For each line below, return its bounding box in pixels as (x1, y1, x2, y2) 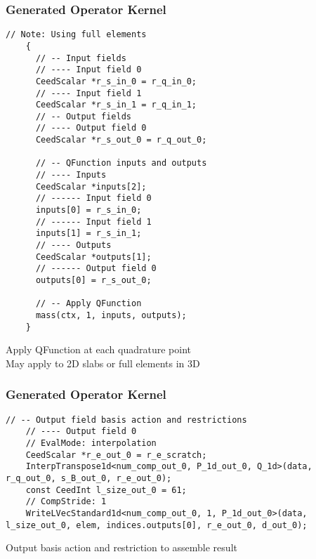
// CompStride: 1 (25, 496, 107, 507)
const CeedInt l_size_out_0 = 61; (25, 485, 187, 495)
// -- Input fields (35, 53, 126, 63)
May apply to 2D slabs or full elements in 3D (6, 355, 200, 370)
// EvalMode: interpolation (25, 438, 157, 448)
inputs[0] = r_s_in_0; (35, 205, 142, 216)
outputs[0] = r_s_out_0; (35, 275, 152, 285)
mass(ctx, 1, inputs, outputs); (35, 310, 187, 320)
